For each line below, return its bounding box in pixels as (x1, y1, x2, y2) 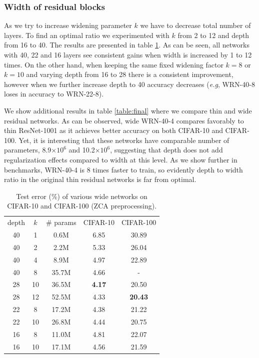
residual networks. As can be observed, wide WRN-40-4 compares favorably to (4, 115, 244, 125)
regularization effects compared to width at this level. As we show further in (4, 154, 237, 164)
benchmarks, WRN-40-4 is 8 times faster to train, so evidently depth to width (4, 164, 243, 174)
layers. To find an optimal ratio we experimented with (4, 29, 169, 40)
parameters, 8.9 (4, 144, 51, 155)
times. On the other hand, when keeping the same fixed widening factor (4, 59, 223, 69)
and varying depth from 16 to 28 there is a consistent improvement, (26, 69, 233, 79)
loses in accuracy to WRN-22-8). (4, 88, 104, 99)
